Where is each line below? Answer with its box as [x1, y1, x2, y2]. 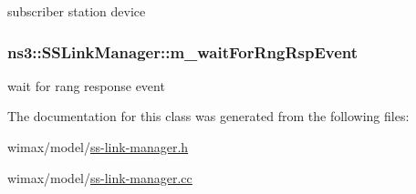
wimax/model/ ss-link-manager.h [7, 138, 189, 156]
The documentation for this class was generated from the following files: [7, 107, 410, 126]
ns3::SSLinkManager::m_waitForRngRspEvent [7, 40, 359, 63]
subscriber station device [7, 2, 146, 20]
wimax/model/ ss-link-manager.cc [7, 168, 192, 187]
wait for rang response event [7, 76, 165, 95]
